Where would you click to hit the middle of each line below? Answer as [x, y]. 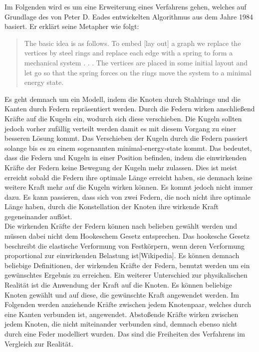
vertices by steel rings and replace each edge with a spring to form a [129, 53]
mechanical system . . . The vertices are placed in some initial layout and [136, 62]
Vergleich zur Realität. [39, 343]
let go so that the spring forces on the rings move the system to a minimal [138, 72]
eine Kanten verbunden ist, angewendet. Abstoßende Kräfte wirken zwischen [122, 314]
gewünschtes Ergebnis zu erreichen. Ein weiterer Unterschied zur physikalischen [126, 275]
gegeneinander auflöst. [38, 216]
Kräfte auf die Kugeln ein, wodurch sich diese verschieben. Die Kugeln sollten [123, 118]
